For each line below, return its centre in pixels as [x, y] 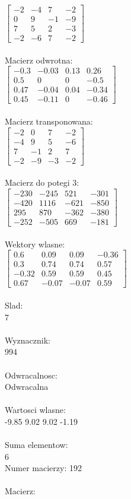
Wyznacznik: [28, 340]
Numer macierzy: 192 [43, 468]
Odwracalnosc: [31, 375]
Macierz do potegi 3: [42, 182]
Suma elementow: [36, 445]
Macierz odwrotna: [39, 60]
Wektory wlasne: [35, 244]
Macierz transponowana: [49, 121]
